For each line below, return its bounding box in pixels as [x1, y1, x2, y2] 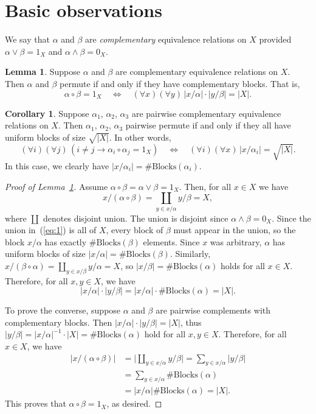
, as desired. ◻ [106, 397, 162, 410]
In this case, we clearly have [5, 160, 109, 172]
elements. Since [143, 235, 200, 248]
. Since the [272, 211, 311, 224]
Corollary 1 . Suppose [5, 107, 89, 119]
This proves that [5, 397, 66, 410]
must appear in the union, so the [173, 223, 296, 236]
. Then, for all [179, 180, 232, 192]
